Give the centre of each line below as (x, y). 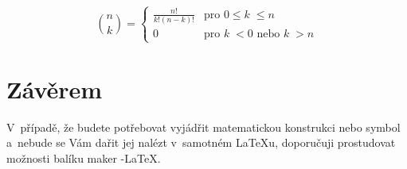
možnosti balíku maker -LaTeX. (84, 157)
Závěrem (55, 88)
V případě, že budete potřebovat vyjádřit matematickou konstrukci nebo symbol (203, 127)
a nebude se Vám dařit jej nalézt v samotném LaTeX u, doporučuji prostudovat (201, 142)
